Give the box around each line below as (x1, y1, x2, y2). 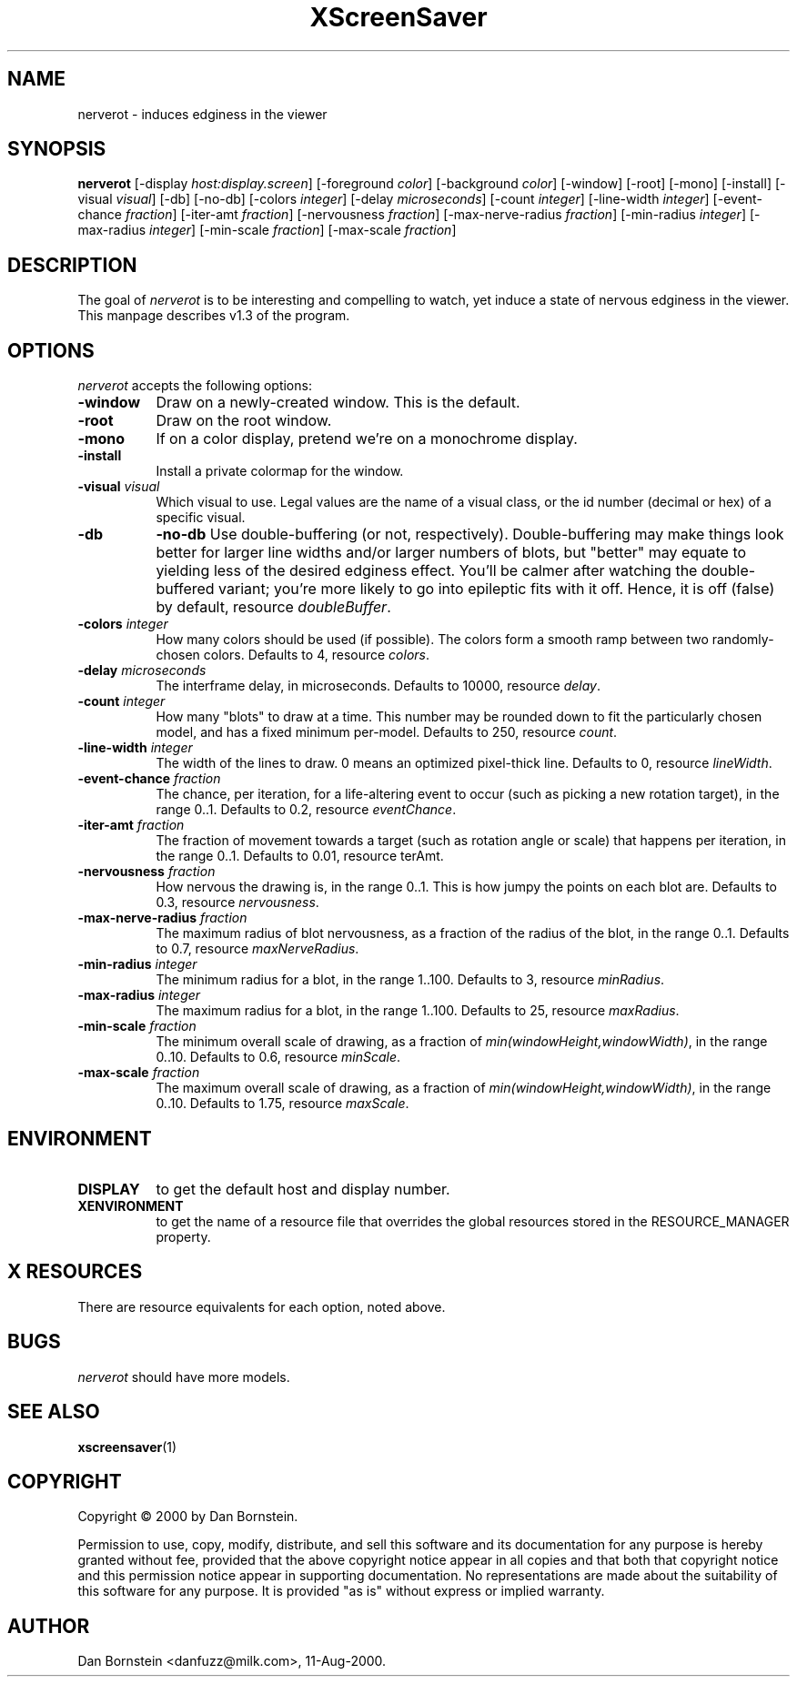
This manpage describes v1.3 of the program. (77, 308, 350, 324)
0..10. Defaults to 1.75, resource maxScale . (156, 1095, 409, 1112)
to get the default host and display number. (156, 1179, 450, 1198)
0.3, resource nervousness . (156, 894, 319, 911)
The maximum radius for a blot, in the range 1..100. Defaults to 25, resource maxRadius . (156, 1003, 680, 1019)
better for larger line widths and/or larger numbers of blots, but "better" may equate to (156, 543, 747, 562)
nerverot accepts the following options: (77, 378, 312, 394)
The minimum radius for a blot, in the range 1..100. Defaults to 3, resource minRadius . (156, 972, 665, 988)
